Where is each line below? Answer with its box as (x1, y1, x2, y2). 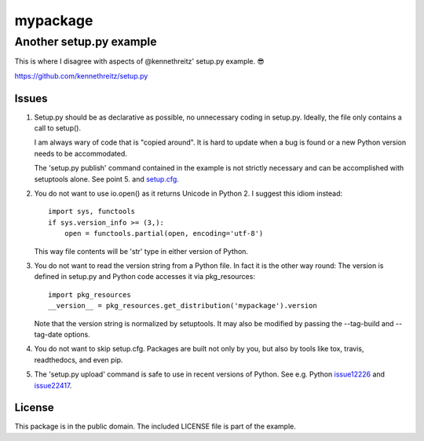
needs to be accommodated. (34, 149, 127, 158)
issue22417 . (34, 380, 72, 390)
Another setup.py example (14, 35, 157, 49)
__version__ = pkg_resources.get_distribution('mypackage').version (48, 301, 317, 311)
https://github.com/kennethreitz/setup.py (14, 71, 148, 80)
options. (64, 329, 90, 339)
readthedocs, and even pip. (34, 355, 123, 365)
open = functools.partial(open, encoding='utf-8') (64, 229, 264, 238)
